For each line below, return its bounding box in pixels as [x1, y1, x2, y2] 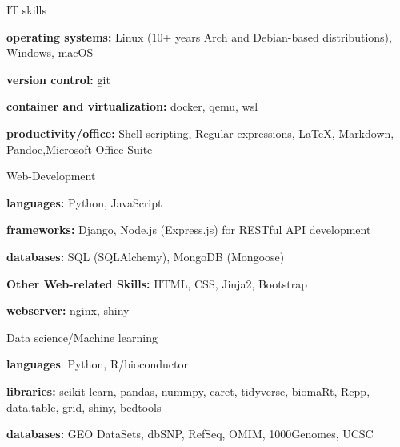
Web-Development [6, 167, 96, 184]
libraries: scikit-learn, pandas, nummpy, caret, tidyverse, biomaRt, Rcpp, [6, 382, 370, 399]
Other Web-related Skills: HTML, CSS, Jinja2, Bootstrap [6, 275, 307, 292]
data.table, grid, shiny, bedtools [6, 398, 162, 415]
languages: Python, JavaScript [6, 194, 162, 211]
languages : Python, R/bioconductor [6, 356, 188, 372]
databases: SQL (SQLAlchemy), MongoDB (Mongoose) [6, 248, 285, 264]
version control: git [6, 70, 110, 87]
